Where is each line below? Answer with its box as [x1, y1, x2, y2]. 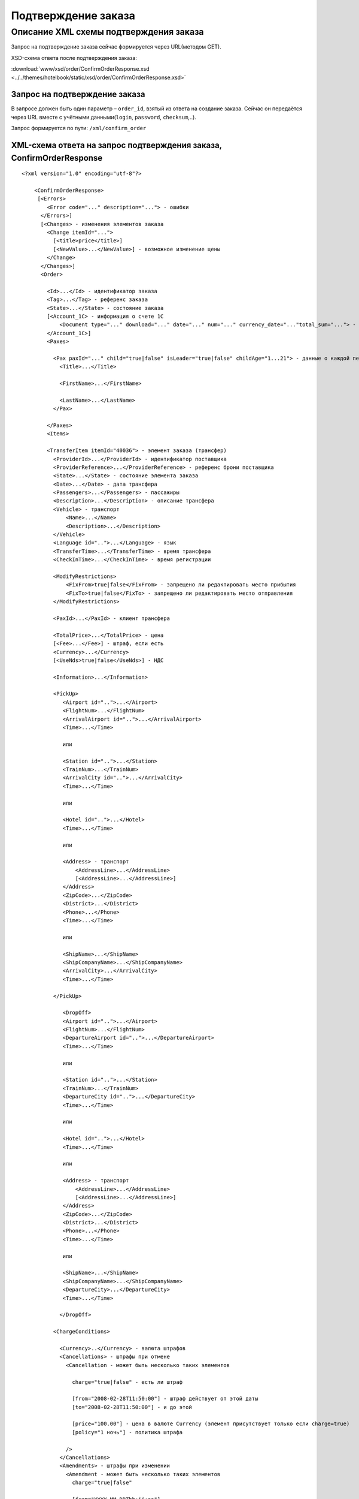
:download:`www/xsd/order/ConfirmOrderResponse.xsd [11, 65, 150, 73]
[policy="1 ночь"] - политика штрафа [72, 1429, 182, 1435]
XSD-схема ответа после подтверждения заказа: [11, 54, 138, 61]
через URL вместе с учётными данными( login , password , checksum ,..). [11, 113, 197, 121]
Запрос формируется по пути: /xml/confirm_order [11, 125, 147, 132]
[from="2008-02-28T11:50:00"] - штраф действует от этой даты [72, 1395, 258, 1402]
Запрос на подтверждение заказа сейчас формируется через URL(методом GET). [11, 43, 221, 50]
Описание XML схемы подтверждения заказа [11, 26, 204, 37]
